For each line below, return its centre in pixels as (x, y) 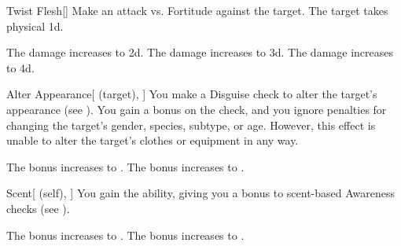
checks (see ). (38, 208)
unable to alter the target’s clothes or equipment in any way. (153, 140)
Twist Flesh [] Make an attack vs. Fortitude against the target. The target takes (197, 10)
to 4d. (20, 67)
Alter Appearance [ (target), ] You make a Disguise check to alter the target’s (192, 94)
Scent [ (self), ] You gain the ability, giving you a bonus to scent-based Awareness (201, 193)
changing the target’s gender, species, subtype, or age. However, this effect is (191, 125)
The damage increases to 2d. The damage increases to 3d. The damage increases (200, 52)
